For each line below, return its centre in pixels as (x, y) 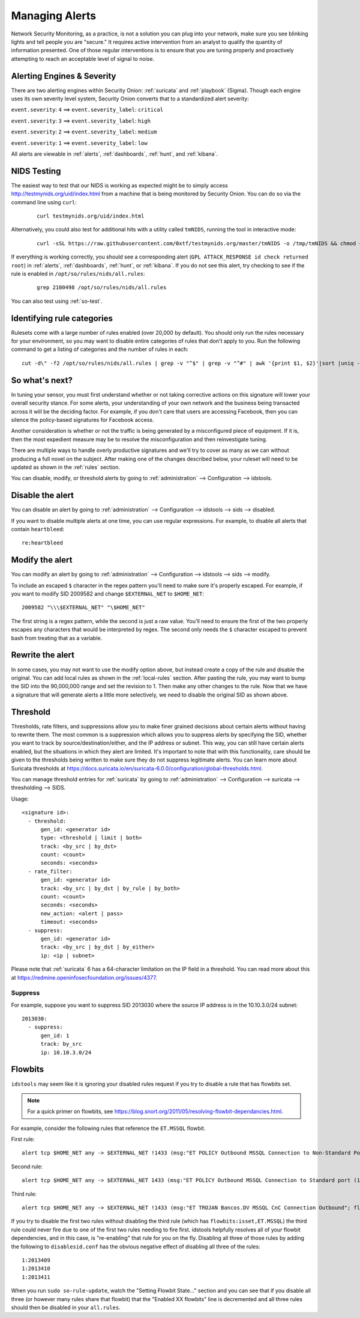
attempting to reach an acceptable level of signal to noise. (83, 59)
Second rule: (27, 1167)
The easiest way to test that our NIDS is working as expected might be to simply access (119, 185)
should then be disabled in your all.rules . (66, 1307)
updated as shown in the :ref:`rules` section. (65, 467)
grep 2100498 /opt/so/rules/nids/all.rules (102, 288)
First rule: (23, 1140)
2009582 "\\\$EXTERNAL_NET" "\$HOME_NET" (83, 608)
